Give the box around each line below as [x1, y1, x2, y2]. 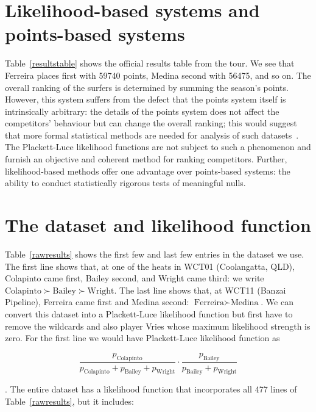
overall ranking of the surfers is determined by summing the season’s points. [5, 81, 289, 93]
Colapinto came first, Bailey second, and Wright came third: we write [5, 272, 264, 284]
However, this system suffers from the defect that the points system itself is [5, 93, 286, 106]
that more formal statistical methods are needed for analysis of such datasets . [5, 128, 299, 141]
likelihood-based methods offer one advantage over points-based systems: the [5, 164, 290, 177]
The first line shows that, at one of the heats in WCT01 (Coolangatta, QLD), [5, 259, 295, 272]
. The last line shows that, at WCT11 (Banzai [114, 283, 286, 296]
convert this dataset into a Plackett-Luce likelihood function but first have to [5, 307, 293, 320]
